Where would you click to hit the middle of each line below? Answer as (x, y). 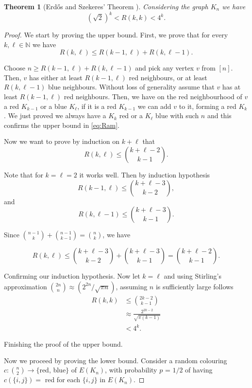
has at (231, 87)
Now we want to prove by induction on (62, 141)
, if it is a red (97, 106)
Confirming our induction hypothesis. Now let (72, 276)
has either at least (56, 77)
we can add (154, 106)
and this (219, 115)
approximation (25, 286)
